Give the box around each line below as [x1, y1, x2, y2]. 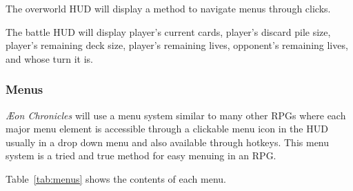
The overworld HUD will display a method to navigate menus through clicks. [6, 1, 331, 15]
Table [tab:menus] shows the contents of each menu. [6, 171, 226, 185]
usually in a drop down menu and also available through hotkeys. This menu [6, 134, 330, 149]
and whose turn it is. [6, 51, 93, 66]
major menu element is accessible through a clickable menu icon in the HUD [6, 121, 328, 136]
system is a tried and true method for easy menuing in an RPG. [6, 148, 276, 163]
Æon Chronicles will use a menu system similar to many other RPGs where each [6, 108, 346, 122]
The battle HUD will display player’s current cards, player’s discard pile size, [6, 24, 331, 39]
